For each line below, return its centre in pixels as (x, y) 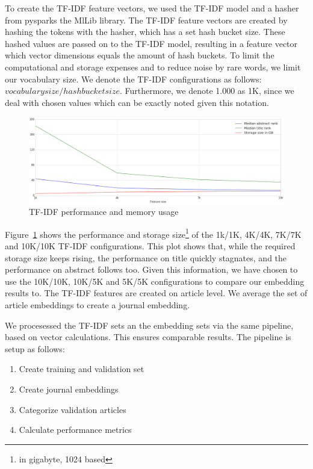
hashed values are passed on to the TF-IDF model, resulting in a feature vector (151, 43)
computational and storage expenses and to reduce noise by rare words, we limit (153, 67)
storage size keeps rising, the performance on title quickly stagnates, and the (146, 257)
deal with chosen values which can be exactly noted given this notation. (137, 102)
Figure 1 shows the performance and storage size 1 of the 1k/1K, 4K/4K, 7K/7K (153, 233)
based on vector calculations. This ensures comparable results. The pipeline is (148, 337)
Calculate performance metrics (75, 430)
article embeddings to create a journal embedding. (98, 305)
